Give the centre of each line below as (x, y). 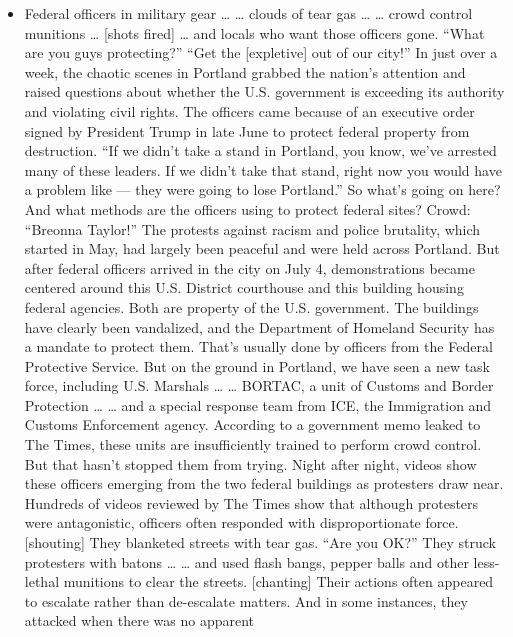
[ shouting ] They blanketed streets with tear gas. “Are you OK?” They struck (260, 542)
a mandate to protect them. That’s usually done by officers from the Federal (258, 346)
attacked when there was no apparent (139, 620)
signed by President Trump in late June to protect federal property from (247, 130)
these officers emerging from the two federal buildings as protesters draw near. (264, 483)
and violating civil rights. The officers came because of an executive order (249, 110)
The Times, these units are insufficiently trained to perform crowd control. (253, 444)
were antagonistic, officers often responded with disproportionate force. (241, 522)
